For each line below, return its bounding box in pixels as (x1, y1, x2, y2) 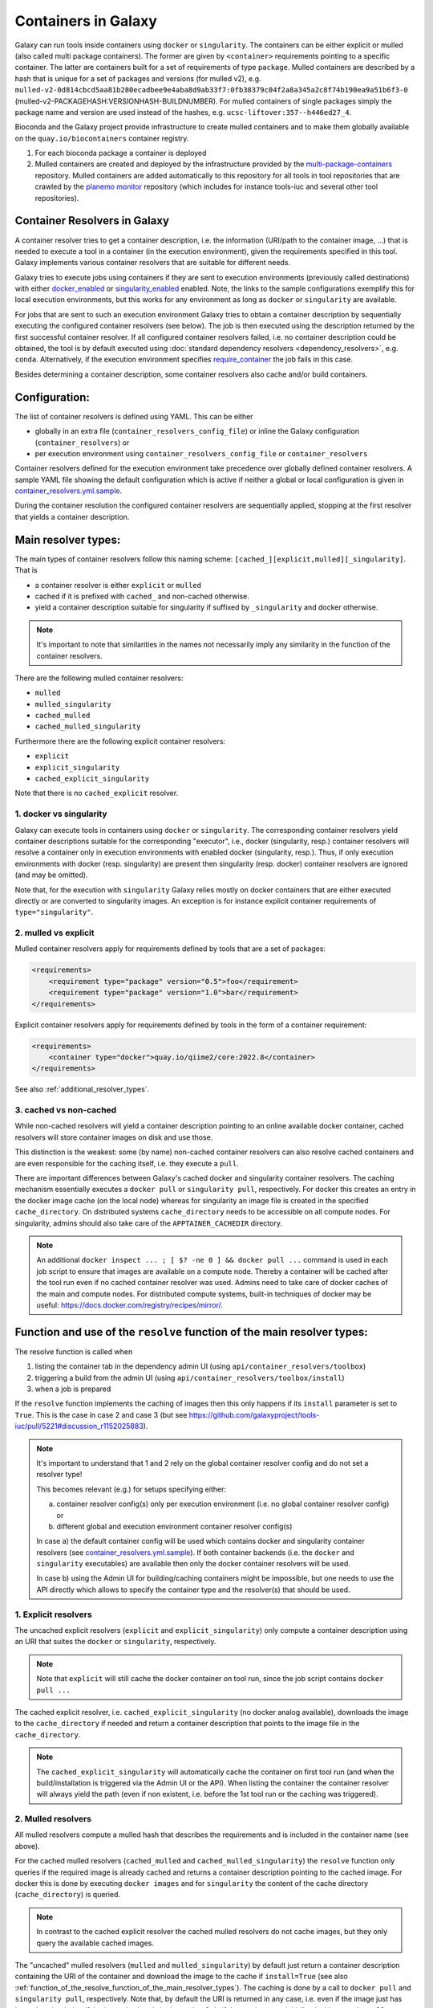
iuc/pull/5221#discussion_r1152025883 (14, 1422, 144, 1431)
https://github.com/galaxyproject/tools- (188, 1410, 320, 1419)
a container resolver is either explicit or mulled (34, 580, 202, 590)
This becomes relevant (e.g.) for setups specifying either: (36, 1484, 226, 1494)
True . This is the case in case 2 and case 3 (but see (14, 1410, 188, 1419)
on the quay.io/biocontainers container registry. (14, 133, 189, 143)
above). (14, 1841, 40, 1851)
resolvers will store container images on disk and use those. (14, 1133, 213, 1142)
